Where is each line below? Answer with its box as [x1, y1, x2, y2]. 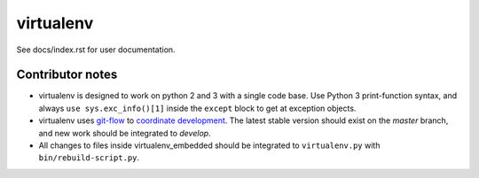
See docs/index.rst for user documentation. [16, 44, 177, 55]
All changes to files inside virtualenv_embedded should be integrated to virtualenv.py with [38, 140, 381, 151]
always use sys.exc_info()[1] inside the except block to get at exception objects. [38, 103, 357, 113]
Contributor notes [16, 67, 118, 82]
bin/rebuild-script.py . [38, 152, 140, 163]
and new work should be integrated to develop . [38, 128, 212, 138]
